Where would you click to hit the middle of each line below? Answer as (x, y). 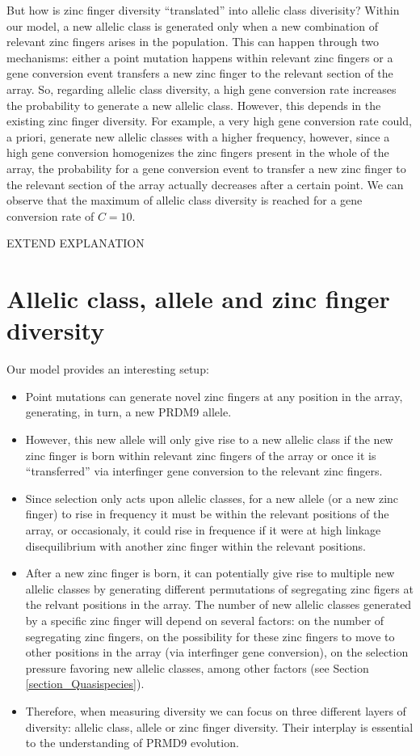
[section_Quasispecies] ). (85, 684)
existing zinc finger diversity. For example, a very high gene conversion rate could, (209, 121)
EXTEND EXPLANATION (76, 243)
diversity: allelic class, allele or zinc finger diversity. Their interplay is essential (219, 726)
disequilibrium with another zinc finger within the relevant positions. (196, 545)
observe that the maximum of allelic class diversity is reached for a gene (185, 200)
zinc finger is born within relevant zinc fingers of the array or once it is (201, 455)
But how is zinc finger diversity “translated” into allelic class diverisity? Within (203, 10)
